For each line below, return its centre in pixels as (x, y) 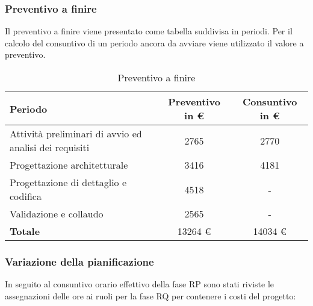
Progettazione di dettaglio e (68, 182)
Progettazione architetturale (69, 165)
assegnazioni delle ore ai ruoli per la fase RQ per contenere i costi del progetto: (150, 295)
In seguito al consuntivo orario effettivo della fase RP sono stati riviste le (139, 284)
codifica (26, 196)
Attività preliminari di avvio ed (76, 133)
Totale (25, 231)
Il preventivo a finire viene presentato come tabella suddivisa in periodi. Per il (149, 31)
